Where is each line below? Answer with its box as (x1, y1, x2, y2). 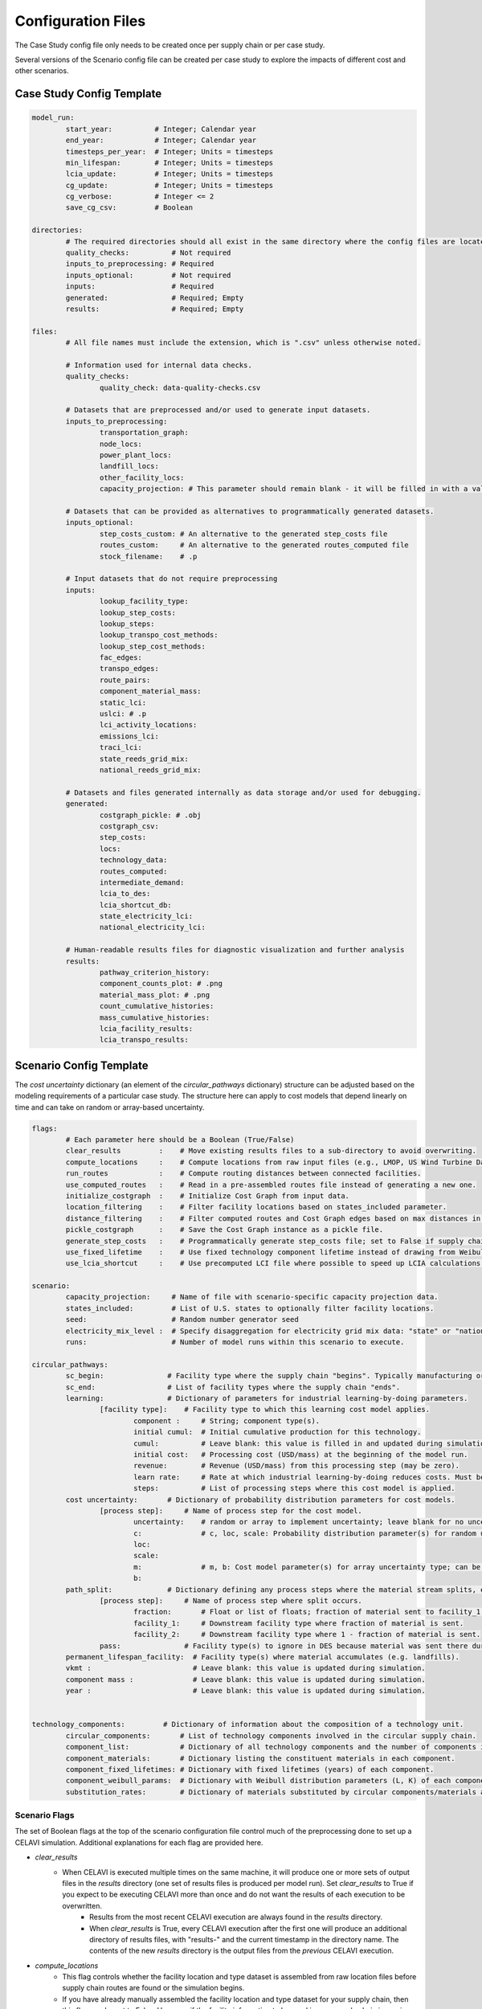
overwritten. (62, 1901, 103, 1910)
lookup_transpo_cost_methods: (99, 631, 219, 640)
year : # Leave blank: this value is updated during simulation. (65, 1686, 426, 1696)
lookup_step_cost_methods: (99, 641, 206, 651)
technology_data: (99, 856, 168, 865)
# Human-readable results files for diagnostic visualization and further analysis (65, 945, 405, 955)
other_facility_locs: (99, 473, 185, 482)
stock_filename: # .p (99, 551, 198, 561)
